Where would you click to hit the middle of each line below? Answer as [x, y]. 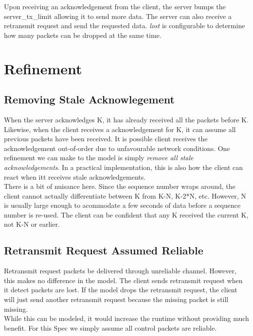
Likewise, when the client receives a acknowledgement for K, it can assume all [120, 129]
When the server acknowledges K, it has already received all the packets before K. [126, 119]
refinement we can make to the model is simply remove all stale [99, 158]
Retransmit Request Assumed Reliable [104, 250]
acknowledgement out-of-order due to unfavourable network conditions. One [117, 148]
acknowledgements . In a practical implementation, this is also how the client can [124, 167]
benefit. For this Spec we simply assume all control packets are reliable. [110, 328]
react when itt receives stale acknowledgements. [75, 176]
